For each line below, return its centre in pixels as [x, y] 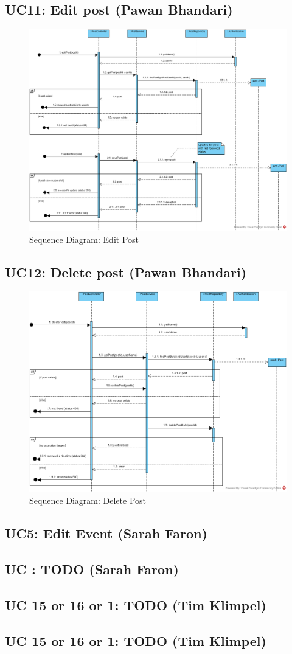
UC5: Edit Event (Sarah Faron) [106, 533]
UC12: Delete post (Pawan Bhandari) [126, 272]
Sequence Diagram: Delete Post [88, 500]
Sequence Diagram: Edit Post [84, 239]
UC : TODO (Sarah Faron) [92, 569]
